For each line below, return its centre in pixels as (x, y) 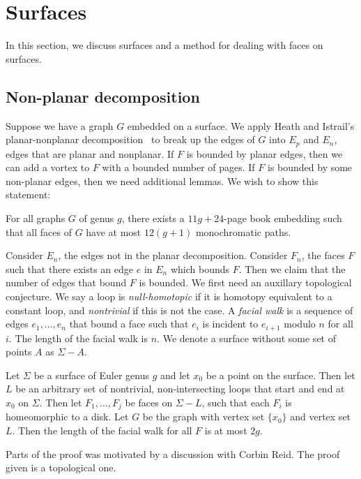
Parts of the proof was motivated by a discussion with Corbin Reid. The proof (173, 454)
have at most (114, 231)
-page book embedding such (283, 218)
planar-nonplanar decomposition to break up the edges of (130, 139)
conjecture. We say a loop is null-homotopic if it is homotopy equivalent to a (169, 296)
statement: (28, 194)
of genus (97, 218)
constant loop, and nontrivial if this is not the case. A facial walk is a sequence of (179, 310)
